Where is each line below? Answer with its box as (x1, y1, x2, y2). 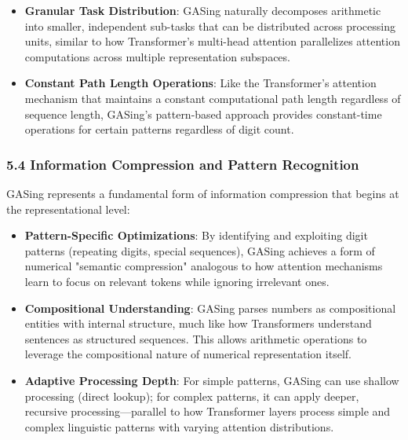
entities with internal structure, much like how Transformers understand (24, 315, 372, 332)
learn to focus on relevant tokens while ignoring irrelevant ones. (24, 273, 330, 289)
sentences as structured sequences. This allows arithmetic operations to (24, 330, 367, 346)
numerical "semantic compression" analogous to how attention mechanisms (24, 258, 383, 274)
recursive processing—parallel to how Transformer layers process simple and (24, 403, 391, 420)
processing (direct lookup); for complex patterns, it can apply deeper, (24, 387, 359, 404)
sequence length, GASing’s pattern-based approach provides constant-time (24, 105, 382, 122)
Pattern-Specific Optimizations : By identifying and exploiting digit (24, 227, 368, 244)
